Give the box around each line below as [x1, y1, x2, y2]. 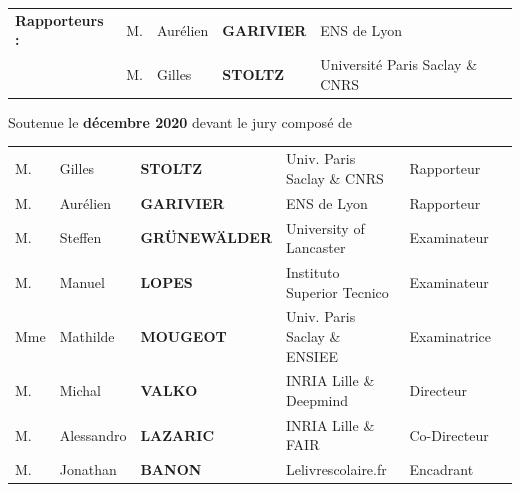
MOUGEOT [140, 325, 227, 346]
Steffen [59, 227, 102, 248]
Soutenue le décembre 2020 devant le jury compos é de [8, 111, 353, 132]
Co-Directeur [409, 424, 489, 445]
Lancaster [286, 237, 346, 258]
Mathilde [59, 325, 115, 346]
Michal [59, 380, 101, 401]
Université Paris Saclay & [320, 54, 478, 75]
